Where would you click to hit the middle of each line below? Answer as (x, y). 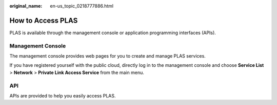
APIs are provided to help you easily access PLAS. (63, 96)
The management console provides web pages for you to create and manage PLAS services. (108, 56)
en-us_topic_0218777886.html (82, 6)
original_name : (26, 6)
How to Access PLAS (44, 20)
